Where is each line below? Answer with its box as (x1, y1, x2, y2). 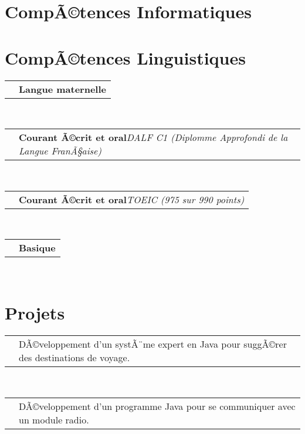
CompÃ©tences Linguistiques (5, 45, 246, 69)
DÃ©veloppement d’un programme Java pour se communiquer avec (19, 399, 296, 413)
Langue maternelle (19, 82, 106, 96)
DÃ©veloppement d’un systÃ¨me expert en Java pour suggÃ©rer (19, 337, 287, 351)
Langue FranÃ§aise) (19, 144, 102, 158)
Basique (19, 241, 56, 255)
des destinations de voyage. (19, 351, 130, 364)
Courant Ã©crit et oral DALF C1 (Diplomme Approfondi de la (19, 130, 288, 144)
